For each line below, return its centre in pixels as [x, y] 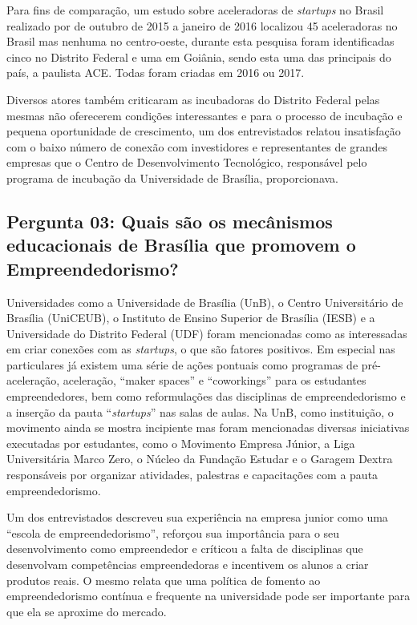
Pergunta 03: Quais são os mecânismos [170, 221]
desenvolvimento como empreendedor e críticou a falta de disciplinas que [185, 548]
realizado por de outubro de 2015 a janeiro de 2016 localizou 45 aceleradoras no [202, 25]
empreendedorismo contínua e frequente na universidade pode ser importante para [208, 596]
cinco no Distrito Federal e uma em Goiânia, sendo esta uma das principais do [199, 56]
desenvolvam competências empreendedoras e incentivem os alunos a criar [188, 565]
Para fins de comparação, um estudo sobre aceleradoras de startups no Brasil [195, 10]
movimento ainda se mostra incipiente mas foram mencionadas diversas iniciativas [208, 427]
